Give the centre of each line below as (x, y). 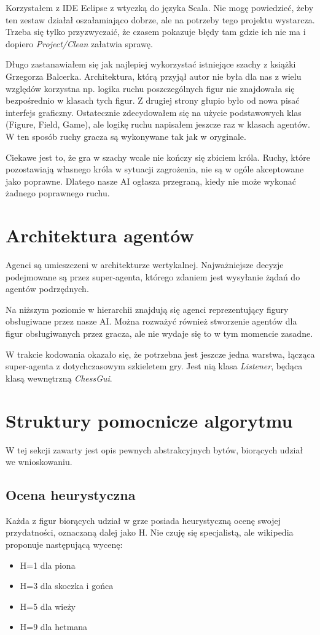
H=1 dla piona (48, 565)
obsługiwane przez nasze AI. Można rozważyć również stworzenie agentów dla (151, 321)
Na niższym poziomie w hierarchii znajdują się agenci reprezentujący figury (147, 309)
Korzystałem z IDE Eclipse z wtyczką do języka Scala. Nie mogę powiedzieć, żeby (160, 7)
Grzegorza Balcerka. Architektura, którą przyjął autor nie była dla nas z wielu (154, 76)
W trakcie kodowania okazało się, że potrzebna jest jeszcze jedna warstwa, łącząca (160, 354)
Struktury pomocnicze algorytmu (149, 420)
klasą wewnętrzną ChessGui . (59, 378)
